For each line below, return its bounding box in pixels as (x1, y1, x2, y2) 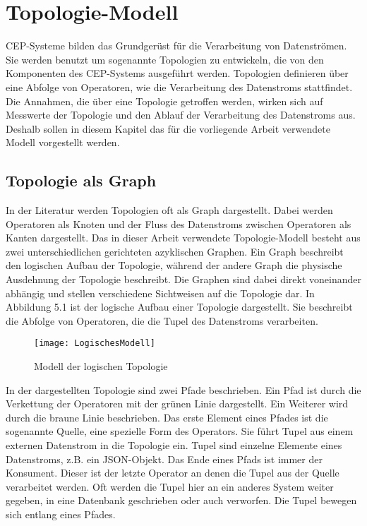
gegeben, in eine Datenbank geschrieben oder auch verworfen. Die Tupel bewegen (6, 493, 357, 508)
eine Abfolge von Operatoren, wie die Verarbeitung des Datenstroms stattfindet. (6, 79, 353, 94)
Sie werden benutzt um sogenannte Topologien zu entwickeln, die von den (6, 52, 324, 66)
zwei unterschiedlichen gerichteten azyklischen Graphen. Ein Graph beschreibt (6, 244, 344, 258)
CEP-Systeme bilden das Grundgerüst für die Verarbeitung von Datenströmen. (6, 38, 347, 53)
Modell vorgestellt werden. (6, 135, 120, 150)
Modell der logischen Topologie (34, 359, 168, 373)
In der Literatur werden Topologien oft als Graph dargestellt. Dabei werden (6, 203, 333, 217)
